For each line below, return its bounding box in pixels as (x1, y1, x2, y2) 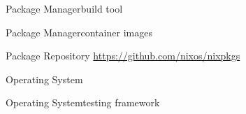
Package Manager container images (6, 24, 152, 39)
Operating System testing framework (6, 95, 160, 110)
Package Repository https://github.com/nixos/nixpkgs (6, 48, 240, 63)
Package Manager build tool (6, 1, 123, 15)
